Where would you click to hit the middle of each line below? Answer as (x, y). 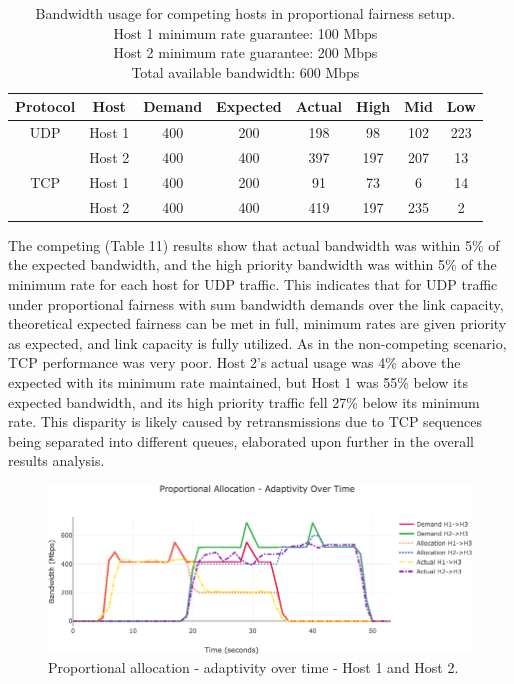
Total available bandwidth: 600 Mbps (245, 71)
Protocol (45, 106)
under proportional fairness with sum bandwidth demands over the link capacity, (256, 303)
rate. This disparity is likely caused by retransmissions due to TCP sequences (245, 421)
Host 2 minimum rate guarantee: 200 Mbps (245, 52)
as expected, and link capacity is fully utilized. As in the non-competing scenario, (257, 342)
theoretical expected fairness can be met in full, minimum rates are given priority (257, 323)
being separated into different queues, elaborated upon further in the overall (241, 440)
